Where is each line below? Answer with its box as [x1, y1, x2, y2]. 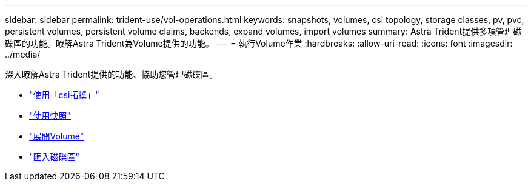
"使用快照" [29, 110, 72, 121]
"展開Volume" [29, 131, 84, 141]
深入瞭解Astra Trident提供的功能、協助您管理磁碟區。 [5, 69, 218, 79]
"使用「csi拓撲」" [29, 90, 99, 100]
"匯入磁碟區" [29, 151, 80, 162]
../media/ [5, 49, 41, 59]
